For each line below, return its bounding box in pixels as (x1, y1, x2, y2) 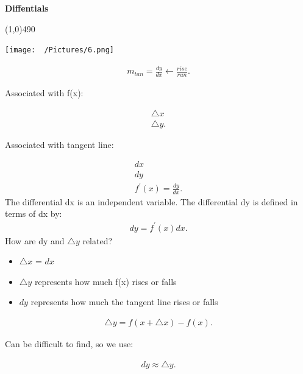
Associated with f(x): (5, 86, 84, 99)
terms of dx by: (5, 207, 62, 220)
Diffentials (5, 2, 49, 14)
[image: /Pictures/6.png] (5, 46, 114, 55)
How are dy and (5, 234, 65, 247)
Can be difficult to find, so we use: (5, 337, 134, 350)
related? (82, 234, 113, 247)
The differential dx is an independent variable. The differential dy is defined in (5, 195, 298, 208)
